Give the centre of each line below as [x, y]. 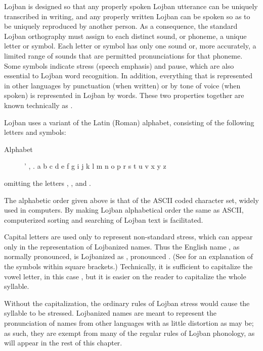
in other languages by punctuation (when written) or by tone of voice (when [122, 85]
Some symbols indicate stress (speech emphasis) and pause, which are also [119, 65]
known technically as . [38, 105]
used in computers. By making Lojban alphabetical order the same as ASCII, [124, 210]
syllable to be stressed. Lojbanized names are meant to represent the [110, 313]
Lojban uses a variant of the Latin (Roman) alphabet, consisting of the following [129, 122]
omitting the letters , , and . [48, 183]
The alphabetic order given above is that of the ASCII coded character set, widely [131, 200]
